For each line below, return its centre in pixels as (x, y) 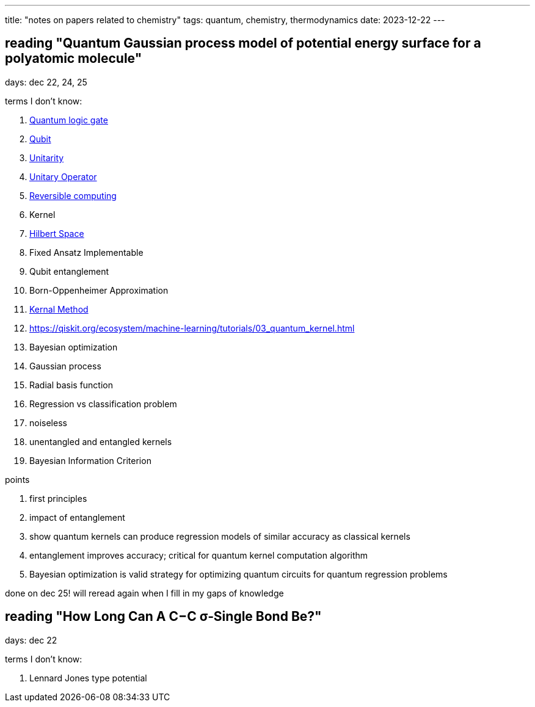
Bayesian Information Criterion (90, 460)
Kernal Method (59, 309)
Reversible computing (73, 195)
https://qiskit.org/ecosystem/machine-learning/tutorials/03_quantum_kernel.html (192, 328)
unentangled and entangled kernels (101, 441)
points (17, 479)
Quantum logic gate (69, 120)
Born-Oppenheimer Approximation (99, 290)
